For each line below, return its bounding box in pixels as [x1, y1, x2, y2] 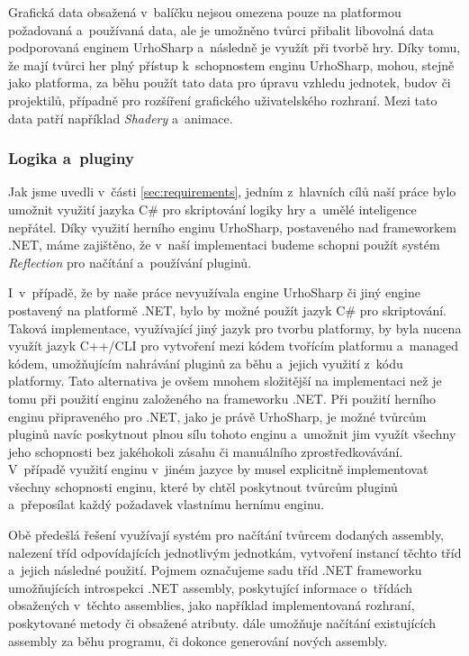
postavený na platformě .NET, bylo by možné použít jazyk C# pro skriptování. [8, 300, 446, 319]
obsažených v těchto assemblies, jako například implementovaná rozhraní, [8, 596, 415, 615]
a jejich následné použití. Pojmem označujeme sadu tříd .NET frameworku [8, 560, 422, 579]
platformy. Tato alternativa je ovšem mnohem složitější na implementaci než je [8, 371, 442, 390]
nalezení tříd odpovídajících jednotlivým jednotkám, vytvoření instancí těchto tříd [8, 542, 462, 561]
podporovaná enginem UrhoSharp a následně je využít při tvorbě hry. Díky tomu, [8, 38, 461, 57]
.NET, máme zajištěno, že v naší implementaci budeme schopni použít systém [8, 235, 440, 254]
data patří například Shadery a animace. [8, 108, 233, 127]
